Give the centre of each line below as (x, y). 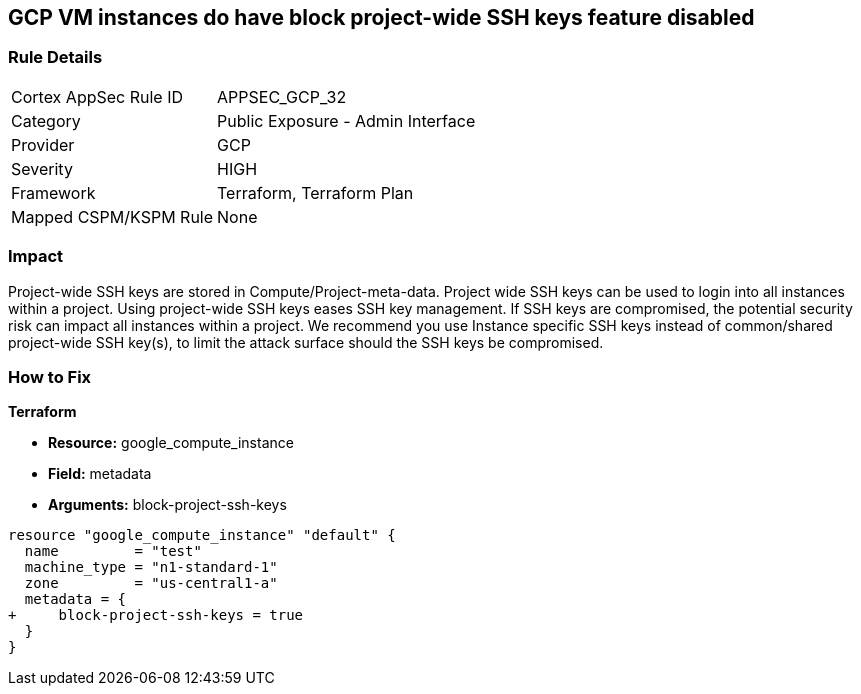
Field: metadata (100, 474)
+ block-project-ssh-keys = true (156, 615)
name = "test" (113, 551)
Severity (42, 168)
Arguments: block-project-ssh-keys (167, 505)
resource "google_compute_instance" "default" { (202, 535)
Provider (43, 144)
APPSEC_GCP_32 (282, 96)
